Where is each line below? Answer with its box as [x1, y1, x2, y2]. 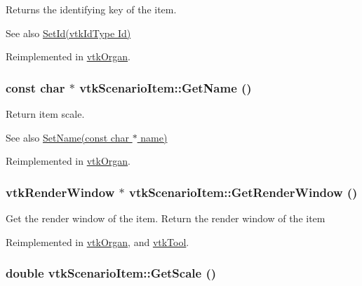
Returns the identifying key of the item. [6, 2, 177, 16]
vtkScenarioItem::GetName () [79, 79, 252, 96]
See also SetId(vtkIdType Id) [6, 25, 131, 40]
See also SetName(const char [6, 130, 129, 144]
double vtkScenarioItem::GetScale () [6, 264, 217, 282]
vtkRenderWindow [6, 183, 115, 200]
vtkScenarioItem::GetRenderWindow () [128, 183, 358, 200]
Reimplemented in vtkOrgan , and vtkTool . [6, 234, 189, 249]
